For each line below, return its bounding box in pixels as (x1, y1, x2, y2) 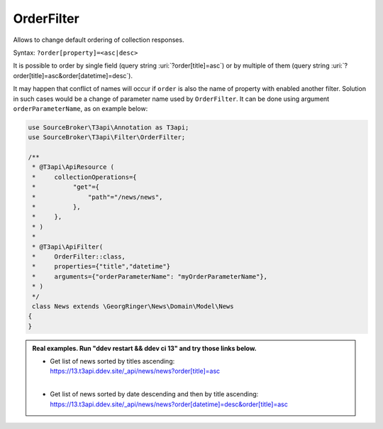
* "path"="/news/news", (32, 192, 163, 201)
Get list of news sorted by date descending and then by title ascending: (50, 390, 259, 398)
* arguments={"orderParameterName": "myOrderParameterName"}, (32, 272, 268, 281)
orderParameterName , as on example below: (13, 104, 148, 113)
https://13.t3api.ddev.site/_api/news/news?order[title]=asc (50, 366, 221, 376)
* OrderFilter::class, (32, 252, 126, 261)
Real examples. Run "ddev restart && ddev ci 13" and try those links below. (32, 344, 257, 352)
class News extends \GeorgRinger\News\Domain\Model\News (32, 302, 234, 310)
